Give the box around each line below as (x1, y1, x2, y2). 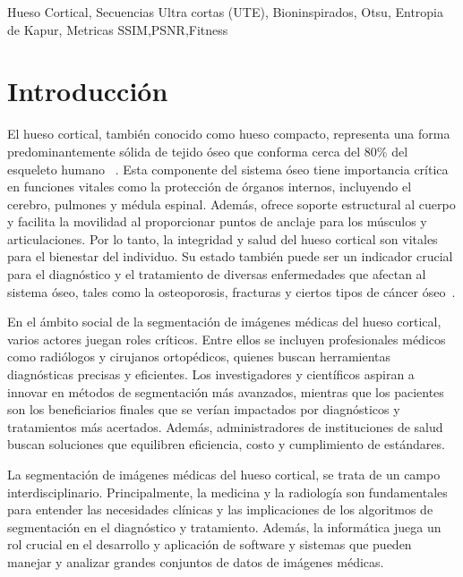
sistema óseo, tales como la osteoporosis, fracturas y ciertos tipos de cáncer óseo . (7, 282, 456, 301)
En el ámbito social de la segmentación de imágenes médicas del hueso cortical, (7, 312, 442, 331)
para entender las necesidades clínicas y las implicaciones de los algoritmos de (7, 500, 433, 519)
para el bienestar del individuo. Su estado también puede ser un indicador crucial (7, 247, 453, 266)
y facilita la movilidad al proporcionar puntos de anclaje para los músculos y (7, 212, 427, 231)
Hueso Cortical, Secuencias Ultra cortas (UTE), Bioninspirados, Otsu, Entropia (7, 3, 443, 21)
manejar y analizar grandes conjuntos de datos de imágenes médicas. (7, 552, 384, 571)
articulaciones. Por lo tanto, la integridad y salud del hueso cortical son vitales (7, 229, 438, 248)
